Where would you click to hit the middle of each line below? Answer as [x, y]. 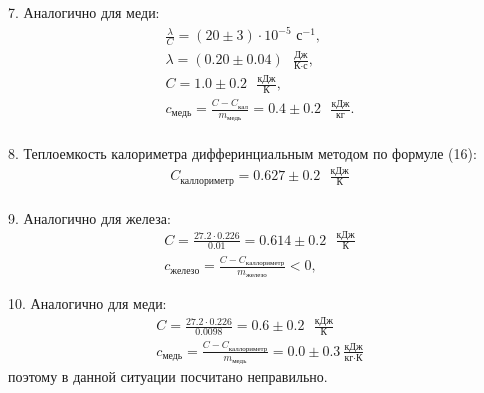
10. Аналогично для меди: [87, 303]
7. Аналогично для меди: [84, 12]
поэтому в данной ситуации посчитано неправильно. [168, 376]
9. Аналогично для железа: [89, 217]
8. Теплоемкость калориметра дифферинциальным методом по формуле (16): [242, 153]
